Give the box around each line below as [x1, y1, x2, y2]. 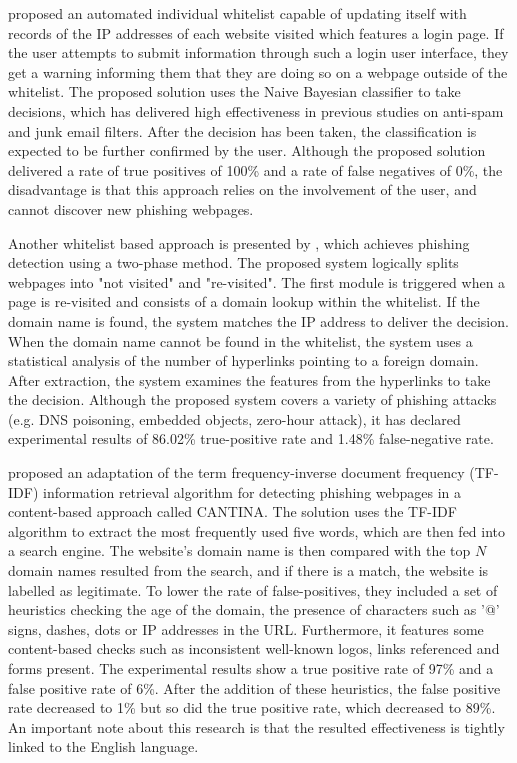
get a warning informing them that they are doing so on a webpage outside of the [8, 61, 508, 82]
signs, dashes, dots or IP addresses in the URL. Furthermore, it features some [8, 618, 484, 639]
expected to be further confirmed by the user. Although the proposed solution [8, 140, 486, 161]
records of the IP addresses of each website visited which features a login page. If [8, 22, 504, 43]
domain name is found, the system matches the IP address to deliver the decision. [8, 310, 509, 331]
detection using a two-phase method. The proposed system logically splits [8, 252, 459, 273]
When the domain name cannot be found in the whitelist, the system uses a [8, 330, 473, 351]
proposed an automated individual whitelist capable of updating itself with [8, 3, 467, 23]
